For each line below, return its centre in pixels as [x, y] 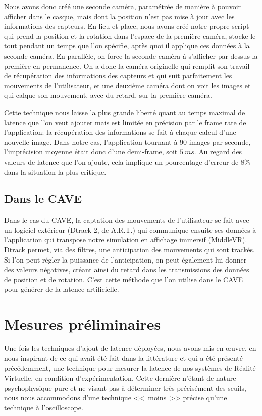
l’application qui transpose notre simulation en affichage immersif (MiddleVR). [126, 240]
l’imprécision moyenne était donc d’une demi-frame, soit [91, 152]
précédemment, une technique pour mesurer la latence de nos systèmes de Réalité [130, 368]
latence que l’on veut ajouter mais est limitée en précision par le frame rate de [125, 122]
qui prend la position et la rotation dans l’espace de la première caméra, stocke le [130, 36]
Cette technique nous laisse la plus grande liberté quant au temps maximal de [125, 112]
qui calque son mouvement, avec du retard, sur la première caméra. [108, 95]
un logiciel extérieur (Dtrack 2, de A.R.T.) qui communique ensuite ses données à [130, 229]
